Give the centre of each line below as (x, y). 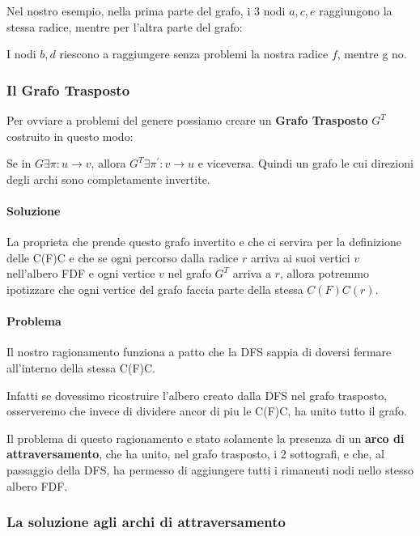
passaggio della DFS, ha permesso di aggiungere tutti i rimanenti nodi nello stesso (210, 469)
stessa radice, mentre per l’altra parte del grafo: (125, 26)
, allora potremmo (325, 273)
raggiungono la (356, 11)
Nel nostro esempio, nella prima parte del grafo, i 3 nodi (146, 11)
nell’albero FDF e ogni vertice (81, 273)
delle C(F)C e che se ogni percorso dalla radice (123, 257)
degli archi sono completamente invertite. (108, 179)
